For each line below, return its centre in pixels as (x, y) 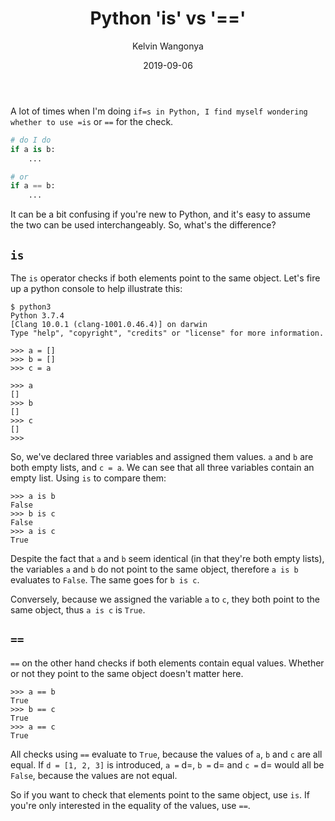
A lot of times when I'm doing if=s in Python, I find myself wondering (159, 111)
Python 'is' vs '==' (168, 18)
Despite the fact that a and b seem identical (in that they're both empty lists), (167, 558)
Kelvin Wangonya (168, 46)
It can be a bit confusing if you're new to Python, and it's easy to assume (160, 214)
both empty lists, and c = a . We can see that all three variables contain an (162, 467)
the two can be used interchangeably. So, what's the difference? (143, 225)
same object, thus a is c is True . (78, 610)
